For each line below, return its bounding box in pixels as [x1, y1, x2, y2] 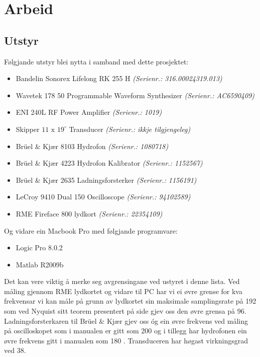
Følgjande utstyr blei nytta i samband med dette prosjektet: [4, 56, 189, 66]
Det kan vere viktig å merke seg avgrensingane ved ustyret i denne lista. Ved [4, 276, 240, 287]
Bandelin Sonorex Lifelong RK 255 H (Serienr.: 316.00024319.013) [16, 73, 222, 84]
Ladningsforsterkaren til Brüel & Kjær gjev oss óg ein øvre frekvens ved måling [4, 315, 248, 326]
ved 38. [4, 345, 26, 355]
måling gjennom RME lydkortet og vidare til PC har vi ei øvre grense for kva [4, 285, 242, 296]
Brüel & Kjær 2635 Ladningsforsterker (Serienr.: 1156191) [16, 174, 197, 185]
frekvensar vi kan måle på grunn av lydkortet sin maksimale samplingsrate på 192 [4, 296, 256, 306]
